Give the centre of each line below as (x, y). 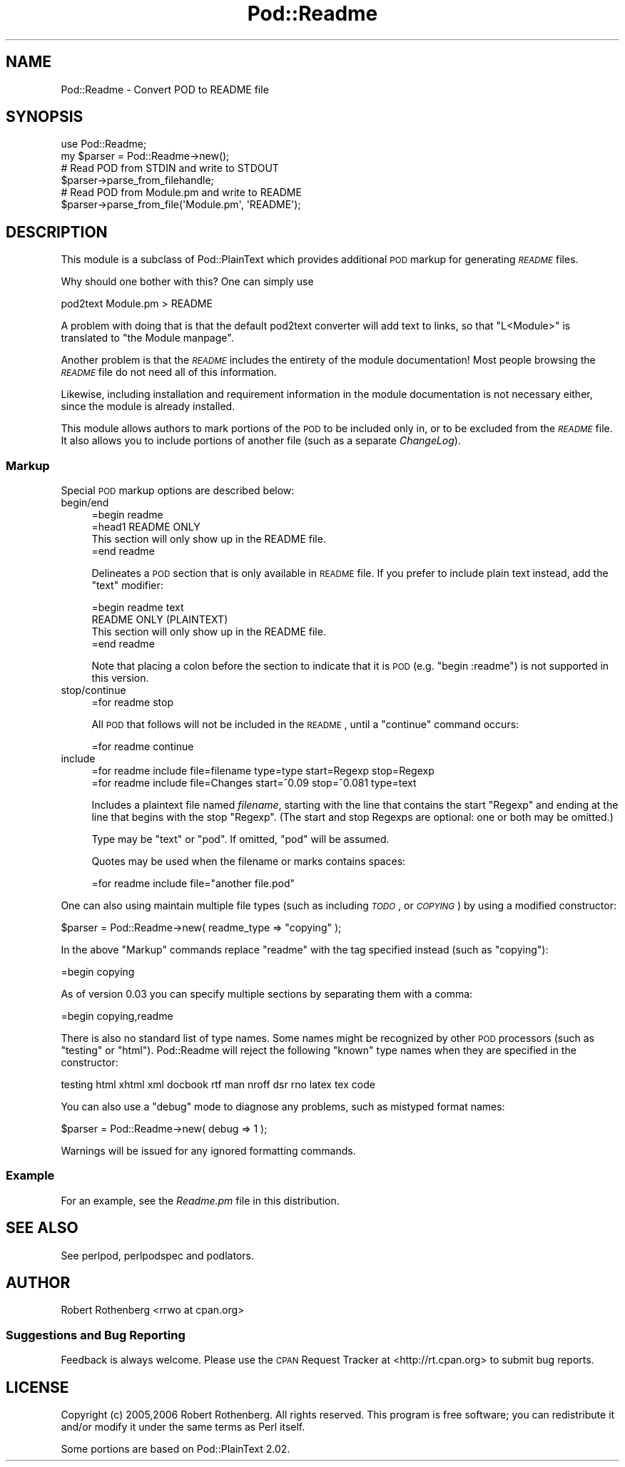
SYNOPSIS (45, 117)
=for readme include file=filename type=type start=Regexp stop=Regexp (263, 771)
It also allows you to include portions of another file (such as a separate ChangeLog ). (261, 441)
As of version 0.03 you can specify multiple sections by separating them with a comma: (267, 994)
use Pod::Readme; (104, 144)
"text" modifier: (127, 586)
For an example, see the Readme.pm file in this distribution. (200, 1200)
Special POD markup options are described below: (178, 491)
